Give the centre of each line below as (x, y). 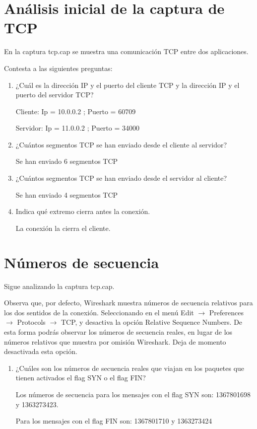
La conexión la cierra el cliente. (63, 228)
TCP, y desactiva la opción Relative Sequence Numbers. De (152, 322)
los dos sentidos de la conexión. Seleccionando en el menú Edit (99, 312)
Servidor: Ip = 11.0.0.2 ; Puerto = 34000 (78, 128)
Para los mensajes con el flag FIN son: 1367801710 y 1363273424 (114, 421)
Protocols (31, 322)
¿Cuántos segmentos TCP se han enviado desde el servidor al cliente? (121, 178)
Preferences (226, 312)
